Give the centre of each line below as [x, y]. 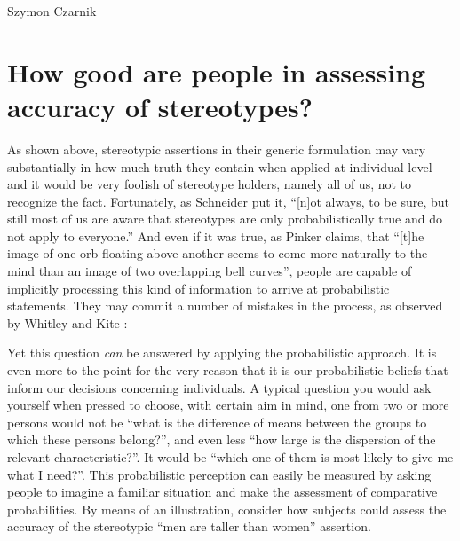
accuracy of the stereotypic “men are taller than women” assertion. [189, 526]
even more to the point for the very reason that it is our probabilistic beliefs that [228, 370]
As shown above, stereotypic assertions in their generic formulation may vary [217, 149]
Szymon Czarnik [52, 11]
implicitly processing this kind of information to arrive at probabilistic [198, 288]
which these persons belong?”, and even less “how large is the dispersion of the [222, 439]
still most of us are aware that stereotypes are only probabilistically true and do [225, 219]
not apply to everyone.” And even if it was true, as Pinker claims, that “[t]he [216, 235]
